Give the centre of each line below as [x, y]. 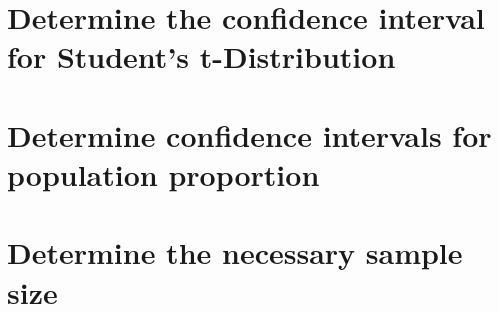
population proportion [163, 173]
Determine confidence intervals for [249, 134]
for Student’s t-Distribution [201, 56]
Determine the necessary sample [235, 252]
